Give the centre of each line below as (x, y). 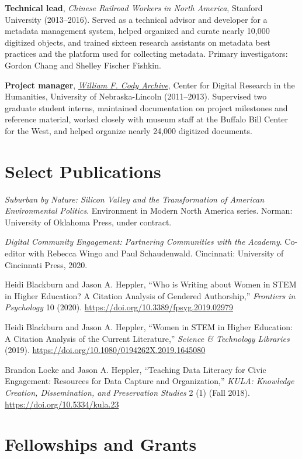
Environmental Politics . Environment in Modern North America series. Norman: (149, 210)
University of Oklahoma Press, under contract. (88, 222)
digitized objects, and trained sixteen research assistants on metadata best (138, 42)
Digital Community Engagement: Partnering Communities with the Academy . (143, 242)
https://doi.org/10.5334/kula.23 (62, 404)
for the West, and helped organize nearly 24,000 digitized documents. (129, 130)
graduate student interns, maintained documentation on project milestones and (146, 107)
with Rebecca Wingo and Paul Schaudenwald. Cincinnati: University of (156, 253)
